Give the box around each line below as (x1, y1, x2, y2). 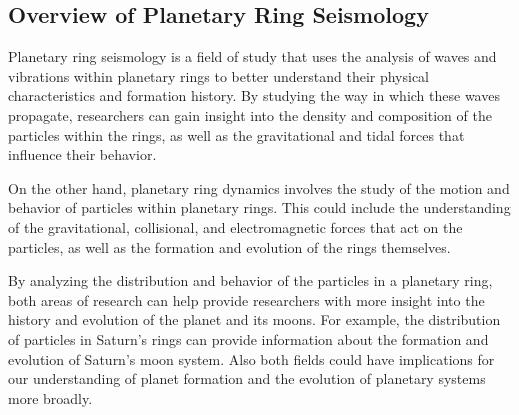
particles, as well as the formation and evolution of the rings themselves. (8, 236, 451, 257)
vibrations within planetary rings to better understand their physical (8, 65, 430, 86)
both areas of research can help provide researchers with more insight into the (8, 289, 485, 310)
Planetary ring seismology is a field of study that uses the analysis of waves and (8, 46, 497, 67)
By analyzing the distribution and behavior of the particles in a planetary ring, (8, 270, 493, 291)
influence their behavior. (8, 144, 157, 165)
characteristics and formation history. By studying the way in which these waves (8, 85, 500, 106)
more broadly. (8, 387, 93, 408)
